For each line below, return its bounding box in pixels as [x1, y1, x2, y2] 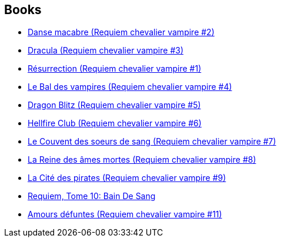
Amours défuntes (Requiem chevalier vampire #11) [28, 209, 222, 220]
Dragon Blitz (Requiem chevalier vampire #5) [28, 100, 201, 110]
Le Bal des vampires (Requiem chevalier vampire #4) [28, 82, 232, 92]
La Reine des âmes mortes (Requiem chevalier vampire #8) [28, 154, 256, 165]
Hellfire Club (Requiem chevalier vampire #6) [28, 118, 202, 129]
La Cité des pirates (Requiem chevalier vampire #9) [28, 173, 226, 183]
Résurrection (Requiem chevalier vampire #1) [28, 63, 202, 74]
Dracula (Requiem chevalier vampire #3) [28, 45, 184, 56]
